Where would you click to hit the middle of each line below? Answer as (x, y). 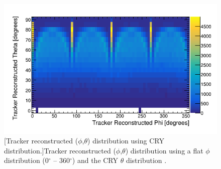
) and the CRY (95, 160)
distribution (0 (26, 160)
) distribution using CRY (126, 141)
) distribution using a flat (164, 150)
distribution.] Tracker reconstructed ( (60, 150)
